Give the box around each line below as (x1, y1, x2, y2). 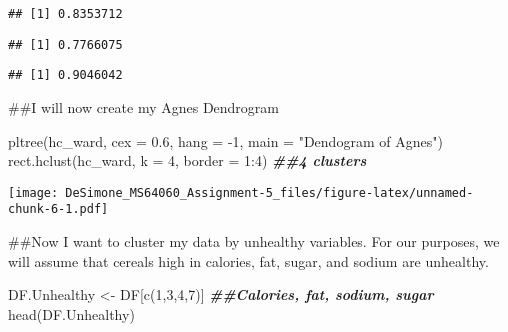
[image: (8, 185, 59, 200)
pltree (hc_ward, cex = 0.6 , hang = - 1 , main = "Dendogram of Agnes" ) (8, 130, 443, 151)
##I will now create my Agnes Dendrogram (8, 96, 280, 117)
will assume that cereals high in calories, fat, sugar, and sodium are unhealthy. (8, 250, 489, 271)
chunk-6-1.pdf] (8, 202, 109, 217)
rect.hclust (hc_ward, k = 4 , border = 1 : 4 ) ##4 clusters (8, 150, 367, 171)
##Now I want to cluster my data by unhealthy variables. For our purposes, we (8, 231, 500, 252)
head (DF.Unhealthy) (8, 303, 135, 324)
